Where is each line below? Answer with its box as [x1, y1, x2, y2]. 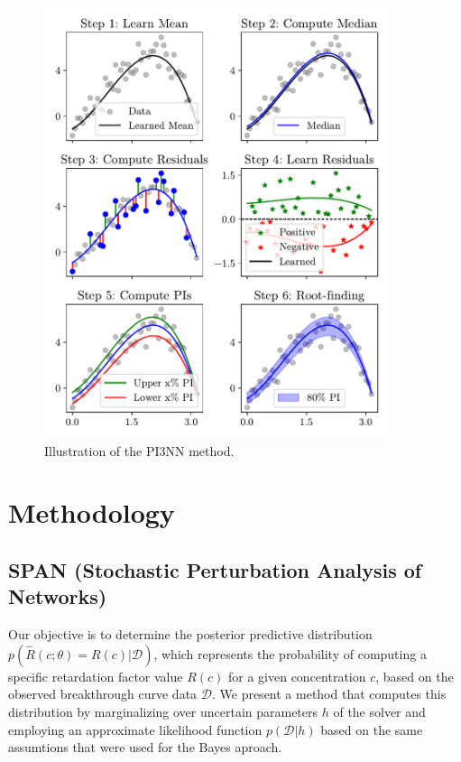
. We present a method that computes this [211, 684, 447, 703]
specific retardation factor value [8, 666, 183, 685]
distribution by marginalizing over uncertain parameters [8, 702, 318, 721]
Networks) [8, 582, 107, 610]
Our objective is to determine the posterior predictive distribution [8, 625, 373, 644]
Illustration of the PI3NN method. [44, 441, 235, 460]
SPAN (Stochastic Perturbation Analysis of [8, 556, 422, 584]
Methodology [8, 494, 175, 531]
